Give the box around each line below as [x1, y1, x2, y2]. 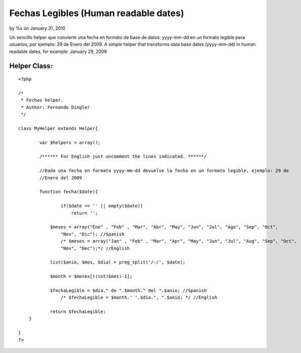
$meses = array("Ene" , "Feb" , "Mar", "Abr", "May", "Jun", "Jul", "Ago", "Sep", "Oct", [50, 224, 279, 230]
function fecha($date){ [39, 189, 98, 195]
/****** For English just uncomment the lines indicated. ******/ [39, 154, 207, 160]
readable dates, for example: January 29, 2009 [9, 48, 107, 54]
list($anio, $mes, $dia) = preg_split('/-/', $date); [50, 259, 186, 265]
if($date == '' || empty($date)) [60, 203, 143, 209]
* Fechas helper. [21, 97, 64, 103]
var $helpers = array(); [39, 139, 101, 146]
